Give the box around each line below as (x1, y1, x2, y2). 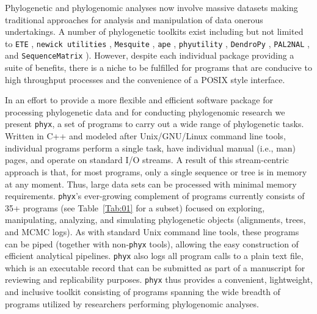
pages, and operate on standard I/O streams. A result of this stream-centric (5, 153, 289, 166)
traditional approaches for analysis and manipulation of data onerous (5, 13, 263, 26)
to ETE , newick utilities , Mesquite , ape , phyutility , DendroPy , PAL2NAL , (5, 37, 310, 49)
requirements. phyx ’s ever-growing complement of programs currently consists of (5, 189, 305, 202)
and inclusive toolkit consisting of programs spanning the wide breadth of (5, 285, 280, 298)
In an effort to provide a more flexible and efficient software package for (5, 93, 273, 106)
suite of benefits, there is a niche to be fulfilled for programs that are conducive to (5, 61, 312, 74)
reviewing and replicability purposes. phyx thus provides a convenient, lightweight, (5, 273, 313, 286)
